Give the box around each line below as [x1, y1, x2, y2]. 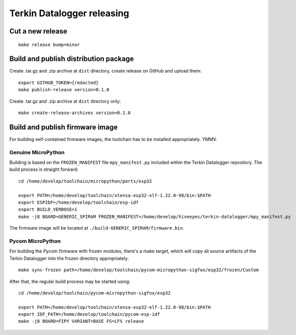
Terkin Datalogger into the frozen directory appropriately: [9, 255, 129, 261]
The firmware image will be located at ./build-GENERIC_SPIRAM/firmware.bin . [9, 225, 184, 231]
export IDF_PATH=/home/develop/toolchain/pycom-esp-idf [18, 312, 160, 317]
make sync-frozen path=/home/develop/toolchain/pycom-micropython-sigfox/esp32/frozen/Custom [18, 267, 259, 273]
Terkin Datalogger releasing [9, 8, 129, 19]
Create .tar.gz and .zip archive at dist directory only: [9, 98, 121, 104]
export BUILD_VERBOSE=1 [18, 207, 78, 212]
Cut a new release [9, 27, 67, 35]
